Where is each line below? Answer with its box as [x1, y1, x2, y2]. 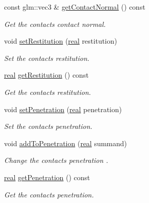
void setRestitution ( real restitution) [4, 36, 117, 46]
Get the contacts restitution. [4, 86, 91, 97]
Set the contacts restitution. [4, 52, 90, 63]
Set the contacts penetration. [4, 121, 93, 131]
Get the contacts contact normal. [4, 18, 106, 29]
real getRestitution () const [4, 70, 89, 80]
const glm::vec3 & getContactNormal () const [4, 2, 145, 12]
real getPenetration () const [4, 172, 90, 182]
